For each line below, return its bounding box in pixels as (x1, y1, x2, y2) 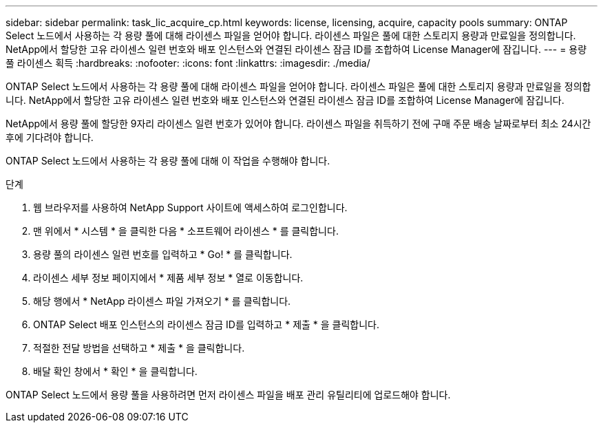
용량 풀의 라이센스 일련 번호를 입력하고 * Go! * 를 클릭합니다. (33, 248, 293, 260)
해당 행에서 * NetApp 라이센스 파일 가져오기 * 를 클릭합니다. (33, 295, 291, 307)
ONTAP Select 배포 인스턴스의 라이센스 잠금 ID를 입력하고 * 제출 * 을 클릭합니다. (33, 319, 380, 330)
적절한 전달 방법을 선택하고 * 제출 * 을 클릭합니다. (33, 342, 245, 354)
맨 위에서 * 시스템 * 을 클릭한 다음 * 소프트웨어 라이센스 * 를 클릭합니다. (33, 225, 339, 237)
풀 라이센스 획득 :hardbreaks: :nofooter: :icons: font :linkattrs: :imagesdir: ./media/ (6, 57, 370, 69)
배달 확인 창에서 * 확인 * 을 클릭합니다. (33, 365, 198, 377)
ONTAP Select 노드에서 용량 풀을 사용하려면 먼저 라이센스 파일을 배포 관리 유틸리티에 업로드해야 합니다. (6, 389, 451, 400)
